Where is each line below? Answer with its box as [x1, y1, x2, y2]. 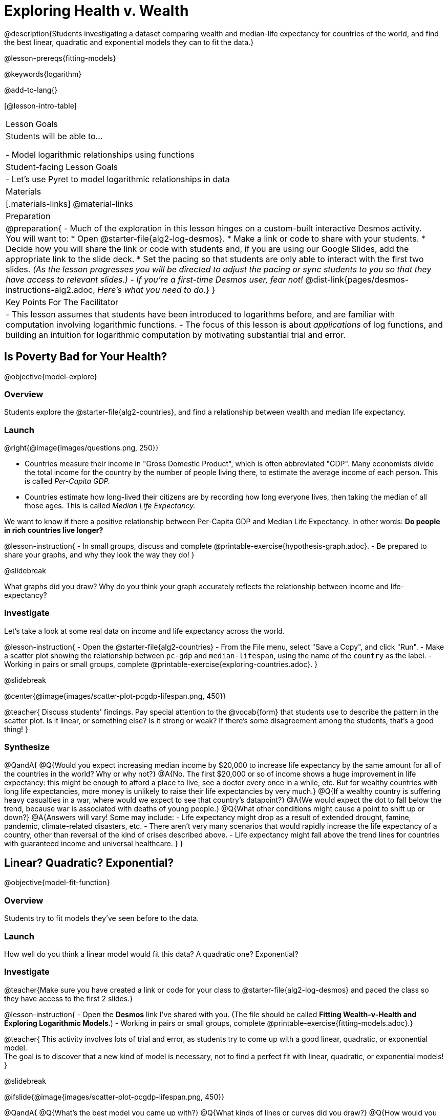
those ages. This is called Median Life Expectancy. [25, 501, 196, 510]
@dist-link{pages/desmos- [305, 274, 409, 285]
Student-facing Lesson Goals [6, 161, 118, 172]
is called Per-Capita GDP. [25, 477, 111, 486]
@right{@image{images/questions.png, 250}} [4, 443, 159, 453]
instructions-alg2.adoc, [6, 284, 95, 295]
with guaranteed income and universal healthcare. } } [4, 839, 183, 848]
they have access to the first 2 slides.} [4, 994, 133, 1003]
